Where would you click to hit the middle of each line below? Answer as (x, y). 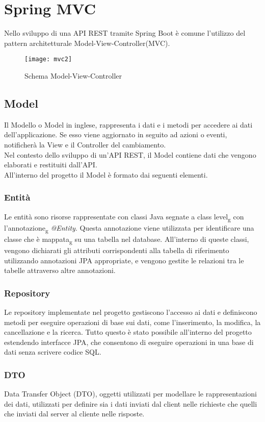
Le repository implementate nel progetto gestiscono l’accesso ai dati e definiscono (131, 312)
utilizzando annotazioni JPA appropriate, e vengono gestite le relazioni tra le (124, 260)
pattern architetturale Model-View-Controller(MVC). (87, 43)
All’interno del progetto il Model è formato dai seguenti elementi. (106, 174)
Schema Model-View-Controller (73, 75)
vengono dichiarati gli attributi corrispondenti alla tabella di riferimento (117, 250)
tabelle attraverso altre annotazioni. (60, 270)
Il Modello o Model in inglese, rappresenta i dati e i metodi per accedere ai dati (128, 124)
